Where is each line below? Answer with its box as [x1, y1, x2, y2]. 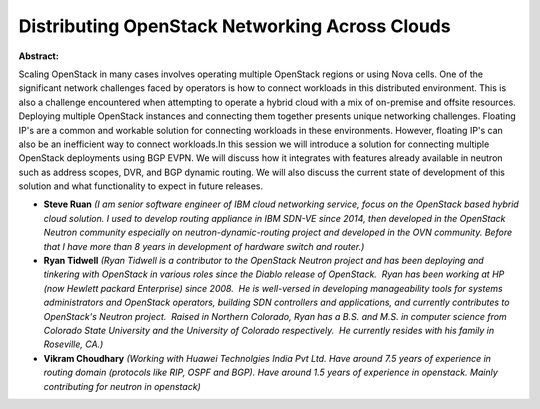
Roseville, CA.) [43, 338, 104, 350]
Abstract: [18, 50, 59, 62]
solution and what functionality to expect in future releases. [18, 180, 264, 192]
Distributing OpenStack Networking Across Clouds [18, 15, 451, 37]
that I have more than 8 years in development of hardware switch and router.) [43, 240, 365, 252]
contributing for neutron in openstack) [43, 380, 202, 392]
